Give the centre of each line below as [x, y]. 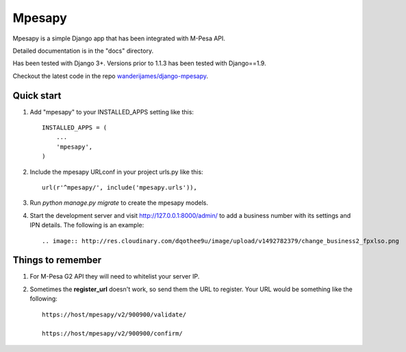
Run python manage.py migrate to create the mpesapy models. [119, 203]
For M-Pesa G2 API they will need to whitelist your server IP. [115, 277]
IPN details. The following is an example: [87, 225]
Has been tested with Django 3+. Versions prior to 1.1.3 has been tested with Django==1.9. [139, 63]
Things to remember [57, 260]
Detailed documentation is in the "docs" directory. [83, 51]
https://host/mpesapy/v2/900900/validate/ [114, 314]
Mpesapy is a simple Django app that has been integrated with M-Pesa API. [119, 38]
